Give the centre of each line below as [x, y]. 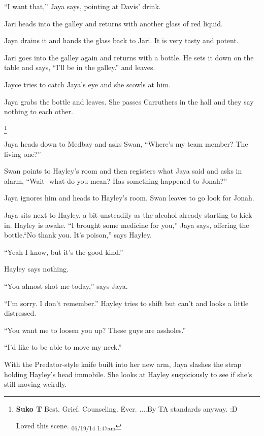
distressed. [20, 313]
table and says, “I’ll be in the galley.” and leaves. [80, 67]
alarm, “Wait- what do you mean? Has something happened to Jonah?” [116, 180]
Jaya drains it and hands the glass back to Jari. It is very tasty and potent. [121, 40]
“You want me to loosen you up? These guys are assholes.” [95, 330]
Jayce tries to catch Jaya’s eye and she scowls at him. [87, 84]
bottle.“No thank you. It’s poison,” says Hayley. [78, 235]
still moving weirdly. [36, 384]
